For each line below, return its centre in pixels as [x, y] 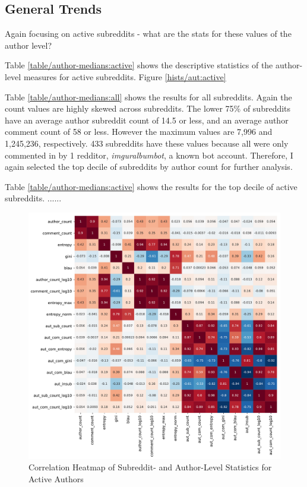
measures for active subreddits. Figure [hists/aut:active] [125, 76]
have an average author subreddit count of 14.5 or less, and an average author [147, 120]
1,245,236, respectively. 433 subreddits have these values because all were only [147, 143]
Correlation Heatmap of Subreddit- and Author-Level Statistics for [150, 467]
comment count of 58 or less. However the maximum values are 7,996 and [139, 132]
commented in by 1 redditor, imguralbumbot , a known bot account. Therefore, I [149, 155]
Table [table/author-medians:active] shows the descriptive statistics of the [139, 65]
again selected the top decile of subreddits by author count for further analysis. [149, 167]
